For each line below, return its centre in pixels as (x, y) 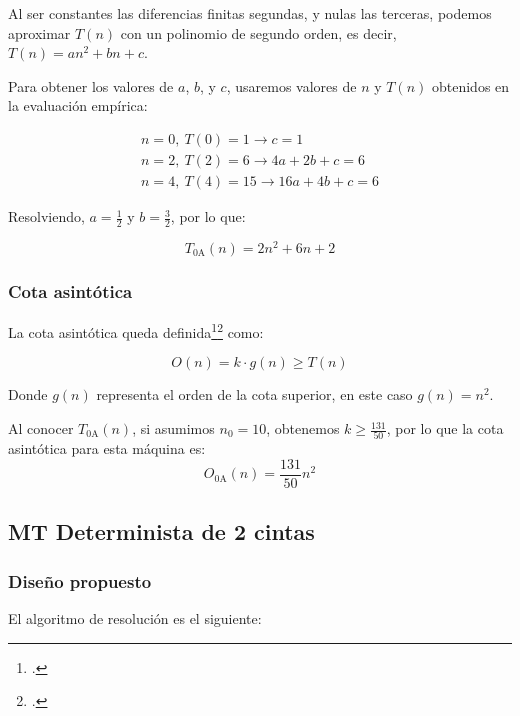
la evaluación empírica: (78, 105)
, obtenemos (303, 428)
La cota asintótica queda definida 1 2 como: (136, 330)
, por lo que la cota (445, 428)
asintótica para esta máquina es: (107, 448)
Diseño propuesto (80, 580)
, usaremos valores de (291, 85)
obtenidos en (470, 85)
